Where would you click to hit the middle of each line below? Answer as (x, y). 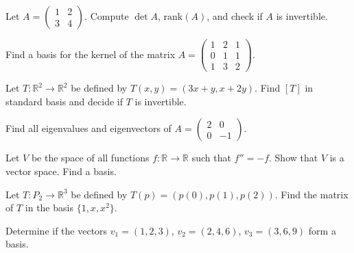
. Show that (294, 158)
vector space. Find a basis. (61, 171)
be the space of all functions (90, 158)
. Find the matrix (311, 194)
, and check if (235, 16)
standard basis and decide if (64, 101)
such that (211, 158)
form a (322, 230)
